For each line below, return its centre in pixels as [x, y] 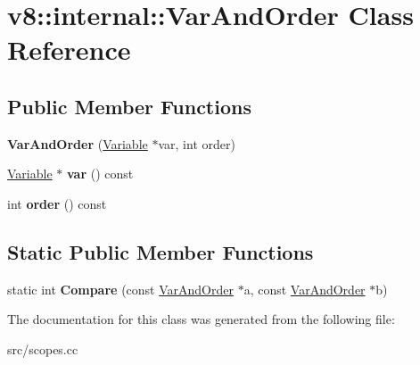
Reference [69, 50]
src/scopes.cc [43, 348]
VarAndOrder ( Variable [78, 143]
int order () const [57, 203]
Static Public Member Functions [161, 251]
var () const [100, 174]
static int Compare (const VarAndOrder [120, 289]
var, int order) [197, 143]
